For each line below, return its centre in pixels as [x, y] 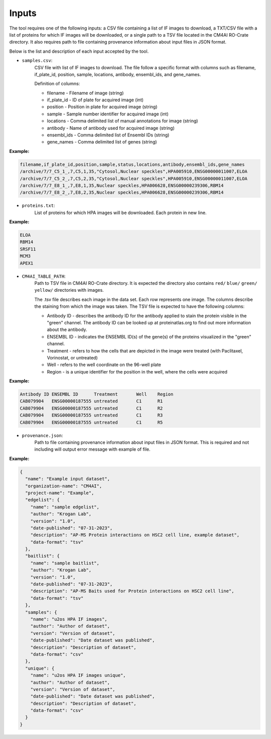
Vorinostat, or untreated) [72, 357]
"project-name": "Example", [60, 493]
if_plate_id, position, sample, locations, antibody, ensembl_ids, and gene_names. [118, 74]
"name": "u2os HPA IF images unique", [78, 675]
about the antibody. [67, 330]
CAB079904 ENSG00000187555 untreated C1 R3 [91, 415]
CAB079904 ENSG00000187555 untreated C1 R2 [91, 408]
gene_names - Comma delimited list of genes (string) [102, 142]
